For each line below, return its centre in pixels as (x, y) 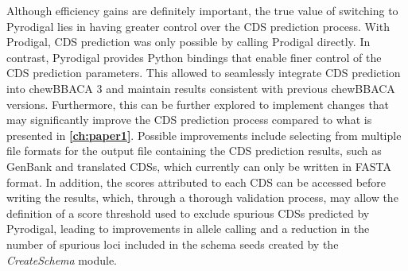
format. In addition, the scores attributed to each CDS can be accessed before (196, 182)
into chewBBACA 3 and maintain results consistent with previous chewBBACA (201, 88)
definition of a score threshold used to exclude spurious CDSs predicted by (188, 213)
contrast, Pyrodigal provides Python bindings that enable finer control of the (194, 57)
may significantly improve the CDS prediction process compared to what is (189, 120)
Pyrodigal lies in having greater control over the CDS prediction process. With (198, 26)
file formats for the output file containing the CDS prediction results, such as (194, 151)
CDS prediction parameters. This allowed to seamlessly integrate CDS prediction (204, 73)
